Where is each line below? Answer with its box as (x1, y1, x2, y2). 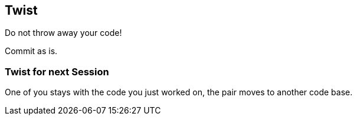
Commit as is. (5, 46, 58, 56)
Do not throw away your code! (5, 28, 122, 38)
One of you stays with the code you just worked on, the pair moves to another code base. (5, 87, 353, 98)
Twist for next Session (5, 65, 109, 78)
